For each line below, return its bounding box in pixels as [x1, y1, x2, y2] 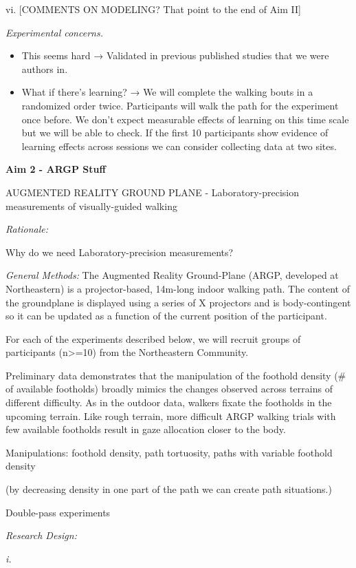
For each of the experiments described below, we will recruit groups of [5, 331, 301, 346]
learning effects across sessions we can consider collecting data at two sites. [21, 138, 337, 153]
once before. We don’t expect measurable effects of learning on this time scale [21, 112, 349, 126]
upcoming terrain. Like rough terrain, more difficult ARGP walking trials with [5, 408, 336, 423]
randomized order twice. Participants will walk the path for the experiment [21, 98, 339, 112]
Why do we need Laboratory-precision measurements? [5, 244, 234, 259]
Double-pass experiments [5, 505, 111, 519]
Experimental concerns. [5, 25, 103, 39]
